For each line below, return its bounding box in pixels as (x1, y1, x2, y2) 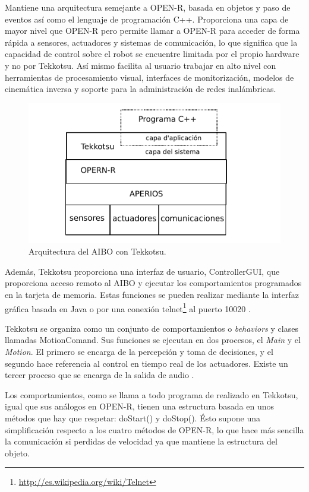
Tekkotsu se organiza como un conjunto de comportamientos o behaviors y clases (5, 322, 298, 334)
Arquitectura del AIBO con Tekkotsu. (29, 245, 166, 258)
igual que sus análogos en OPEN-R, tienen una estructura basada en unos (5, 400, 275, 412)
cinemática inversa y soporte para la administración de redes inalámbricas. (5, 82, 276, 95)
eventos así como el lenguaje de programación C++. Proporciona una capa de (5, 12, 289, 25)
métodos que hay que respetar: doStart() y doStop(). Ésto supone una (5, 412, 260, 424)
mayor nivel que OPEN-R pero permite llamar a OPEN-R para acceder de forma (5, 24, 300, 37)
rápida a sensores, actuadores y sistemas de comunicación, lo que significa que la (5, 36, 298, 48)
